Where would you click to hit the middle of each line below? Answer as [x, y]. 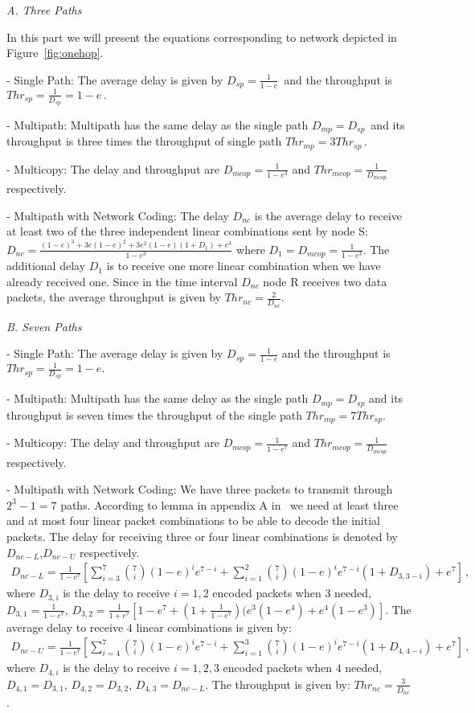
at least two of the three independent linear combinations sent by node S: [187, 231]
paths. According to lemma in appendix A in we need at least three [229, 504]
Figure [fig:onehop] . [55, 53]
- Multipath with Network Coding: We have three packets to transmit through [200, 489]
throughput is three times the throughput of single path [144, 141]
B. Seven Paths [44, 326]
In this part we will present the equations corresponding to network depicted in [202, 37]
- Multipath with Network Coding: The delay [118, 215]
